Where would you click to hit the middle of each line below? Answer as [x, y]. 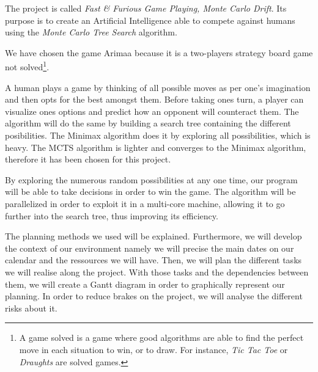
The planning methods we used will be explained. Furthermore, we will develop [153, 236]
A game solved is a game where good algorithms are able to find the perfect [161, 337]
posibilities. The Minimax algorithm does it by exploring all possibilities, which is [158, 135]
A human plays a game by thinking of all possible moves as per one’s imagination [158, 87]
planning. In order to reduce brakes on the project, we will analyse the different [154, 296]
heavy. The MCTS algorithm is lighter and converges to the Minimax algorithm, [156, 147]
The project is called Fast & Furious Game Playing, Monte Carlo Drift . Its [146, 8]
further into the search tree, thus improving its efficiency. [112, 215]
